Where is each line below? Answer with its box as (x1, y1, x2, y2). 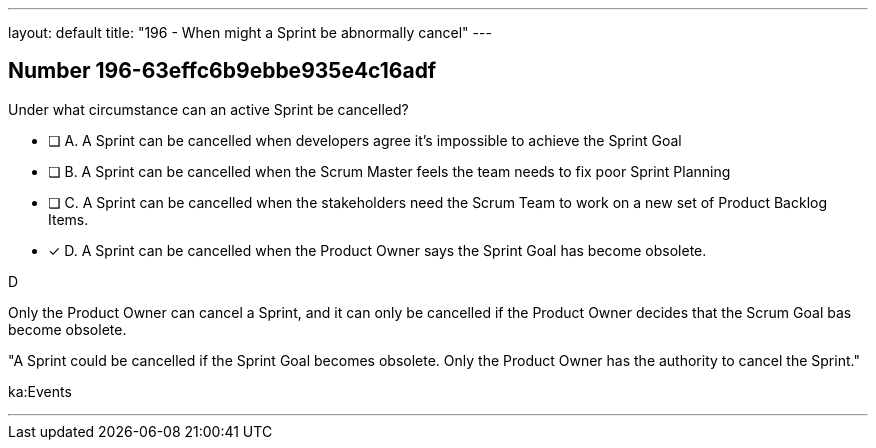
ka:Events (8, 382, 72, 400)
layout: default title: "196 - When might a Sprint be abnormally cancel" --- (8, 24, 492, 41)
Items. (48, 210, 89, 228)
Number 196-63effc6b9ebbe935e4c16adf (8, 58, 437, 84)
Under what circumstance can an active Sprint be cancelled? (8, 100, 409, 118)
